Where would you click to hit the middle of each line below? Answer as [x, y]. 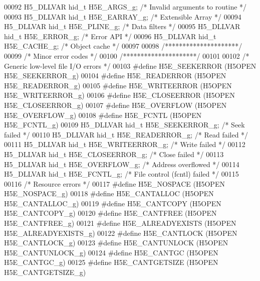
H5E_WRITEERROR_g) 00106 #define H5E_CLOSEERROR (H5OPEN [119, 95]
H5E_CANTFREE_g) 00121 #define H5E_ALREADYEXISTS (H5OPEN [120, 223]
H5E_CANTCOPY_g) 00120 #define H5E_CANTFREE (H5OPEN [110, 213]
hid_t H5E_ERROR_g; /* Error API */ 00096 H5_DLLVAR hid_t [110, 36]
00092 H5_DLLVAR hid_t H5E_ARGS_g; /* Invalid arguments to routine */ [125, 7]
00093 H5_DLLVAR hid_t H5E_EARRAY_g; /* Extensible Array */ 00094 [123, 16]
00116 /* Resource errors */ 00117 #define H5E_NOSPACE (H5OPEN [114, 183]
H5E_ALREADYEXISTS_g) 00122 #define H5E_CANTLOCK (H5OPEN [121, 233]
